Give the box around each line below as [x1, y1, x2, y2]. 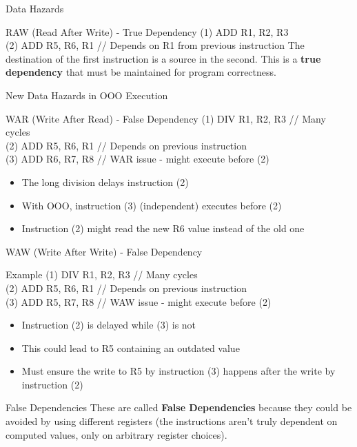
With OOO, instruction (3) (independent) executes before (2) [21, 198, 282, 212]
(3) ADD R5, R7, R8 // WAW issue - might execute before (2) [6, 294, 272, 309]
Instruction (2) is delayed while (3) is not [21, 318, 196, 332]
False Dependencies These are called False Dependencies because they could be [6, 400, 352, 415]
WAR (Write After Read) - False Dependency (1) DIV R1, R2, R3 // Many [6, 111, 326, 125]
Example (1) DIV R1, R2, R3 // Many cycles [6, 267, 198, 282]
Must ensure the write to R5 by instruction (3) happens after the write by [21, 364, 336, 378]
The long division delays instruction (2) [21, 174, 189, 189]
